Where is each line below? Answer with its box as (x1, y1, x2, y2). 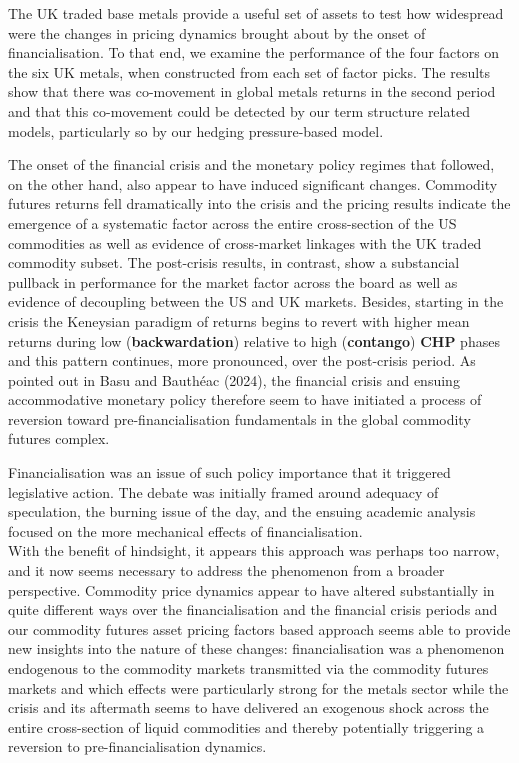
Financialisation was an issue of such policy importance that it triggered (8, 462, 451, 483)
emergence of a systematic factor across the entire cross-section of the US (8, 212, 457, 233)
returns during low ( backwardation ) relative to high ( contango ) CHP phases (8, 330, 500, 351)
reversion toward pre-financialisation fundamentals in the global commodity (8, 408, 471, 429)
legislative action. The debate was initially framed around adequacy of (8, 481, 439, 502)
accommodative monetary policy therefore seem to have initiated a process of (8, 389, 482, 410)
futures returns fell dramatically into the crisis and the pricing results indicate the (8, 193, 511, 214)
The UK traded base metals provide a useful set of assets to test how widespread (8, 3, 504, 23)
